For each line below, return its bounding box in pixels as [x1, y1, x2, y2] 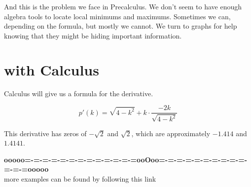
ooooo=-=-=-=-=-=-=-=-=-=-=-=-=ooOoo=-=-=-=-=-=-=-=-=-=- [4, 154, 248, 164]
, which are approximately [131, 128, 211, 138]
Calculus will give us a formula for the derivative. [4, 88, 153, 98]
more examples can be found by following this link [4, 173, 156, 184]
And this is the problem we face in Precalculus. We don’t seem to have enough [4, 1, 242, 11]
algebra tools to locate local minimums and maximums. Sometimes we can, [4, 11, 231, 21]
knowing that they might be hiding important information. [4, 30, 182, 40]
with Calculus [4, 59, 99, 79]
